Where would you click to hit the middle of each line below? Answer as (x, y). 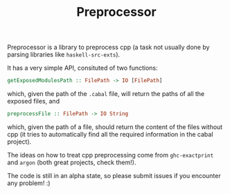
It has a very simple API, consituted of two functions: (82, 68)
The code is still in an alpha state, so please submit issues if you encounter (114, 175)
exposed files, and (34, 101)
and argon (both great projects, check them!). (72, 162)
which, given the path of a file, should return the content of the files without (115, 127)
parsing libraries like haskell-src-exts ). (64, 55)
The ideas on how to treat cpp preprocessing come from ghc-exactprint (110, 155)
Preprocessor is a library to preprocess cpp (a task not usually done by (108, 47)
